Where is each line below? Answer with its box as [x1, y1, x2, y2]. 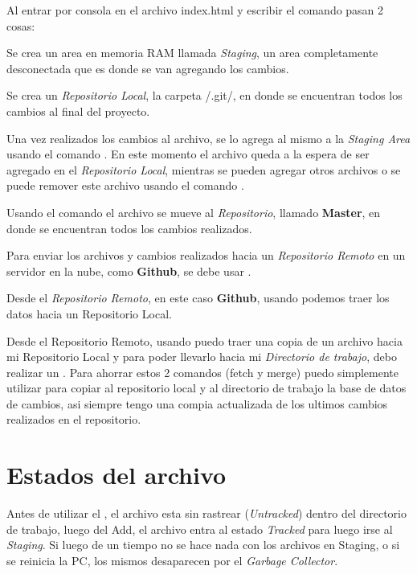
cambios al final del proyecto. [6, 102, 150, 119]
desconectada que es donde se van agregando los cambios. [6, 59, 289, 76]
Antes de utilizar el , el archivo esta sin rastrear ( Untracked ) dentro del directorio [6, 505, 407, 522]
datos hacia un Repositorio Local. [6, 305, 172, 322]
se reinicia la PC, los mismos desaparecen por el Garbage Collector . [6, 551, 338, 568]
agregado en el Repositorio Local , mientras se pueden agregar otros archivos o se [6, 161, 401, 178]
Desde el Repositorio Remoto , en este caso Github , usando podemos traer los [6, 289, 390, 306]
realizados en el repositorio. [6, 411, 141, 428]
